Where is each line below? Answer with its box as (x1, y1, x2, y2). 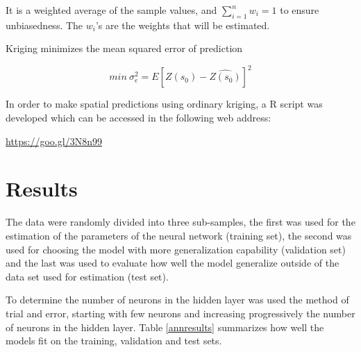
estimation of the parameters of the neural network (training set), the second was (6, 228, 352, 242)
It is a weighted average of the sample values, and (6, 3, 217, 17)
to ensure (280, 3, 319, 17)
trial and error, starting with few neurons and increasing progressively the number (6, 305, 355, 320)
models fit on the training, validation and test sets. (6, 333, 222, 348)
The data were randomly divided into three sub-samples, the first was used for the (6, 215, 355, 229)
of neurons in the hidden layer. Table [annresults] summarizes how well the (6, 319, 324, 334)
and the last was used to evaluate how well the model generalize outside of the (6, 255, 339, 270)
